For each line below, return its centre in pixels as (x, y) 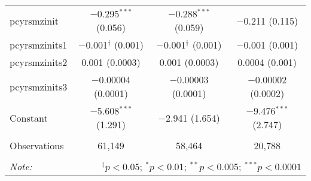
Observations (37, 145)
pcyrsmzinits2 (39, 62)
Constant (29, 117)
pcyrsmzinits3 (39, 86)
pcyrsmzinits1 (39, 45)
